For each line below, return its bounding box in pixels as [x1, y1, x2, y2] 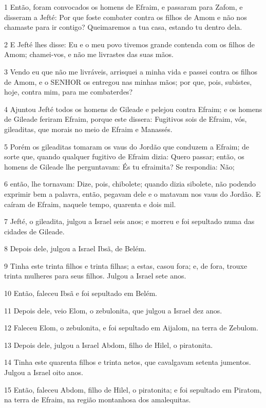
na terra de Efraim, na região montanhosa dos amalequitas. [4, 394, 191, 405]
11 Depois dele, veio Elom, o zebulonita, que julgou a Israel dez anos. [4, 305, 222, 316]
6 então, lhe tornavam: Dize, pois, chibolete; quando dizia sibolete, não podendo [4, 178, 256, 189]
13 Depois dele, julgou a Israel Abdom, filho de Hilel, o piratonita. [4, 339, 213, 350]
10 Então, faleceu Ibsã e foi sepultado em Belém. [4, 288, 158, 299]
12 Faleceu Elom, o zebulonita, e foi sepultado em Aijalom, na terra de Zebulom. [4, 322, 258, 333]
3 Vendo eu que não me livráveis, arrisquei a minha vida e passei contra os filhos [4, 66, 257, 77]
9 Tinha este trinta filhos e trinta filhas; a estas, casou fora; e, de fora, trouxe [4, 260, 248, 271]
